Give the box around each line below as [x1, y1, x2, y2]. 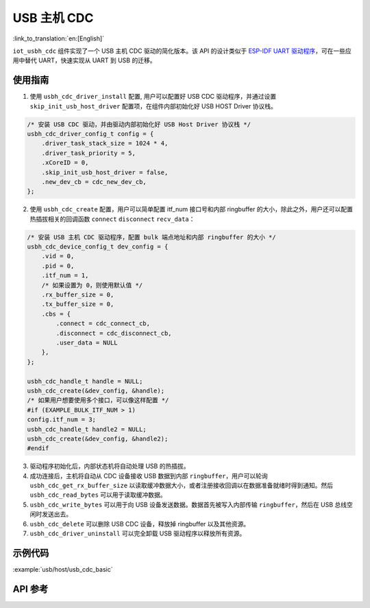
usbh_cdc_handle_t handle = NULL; [27, 377, 143, 385]
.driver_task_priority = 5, [41, 149, 136, 157]
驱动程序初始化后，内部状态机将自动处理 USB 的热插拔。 [29, 462, 190, 470]
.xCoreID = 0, [41, 159, 89, 167]
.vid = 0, [41, 253, 75, 260]
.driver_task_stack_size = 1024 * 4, [41, 139, 169, 148]
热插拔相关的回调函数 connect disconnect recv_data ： [29, 215, 195, 223]
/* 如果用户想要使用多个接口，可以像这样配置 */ [27, 397, 169, 404]
